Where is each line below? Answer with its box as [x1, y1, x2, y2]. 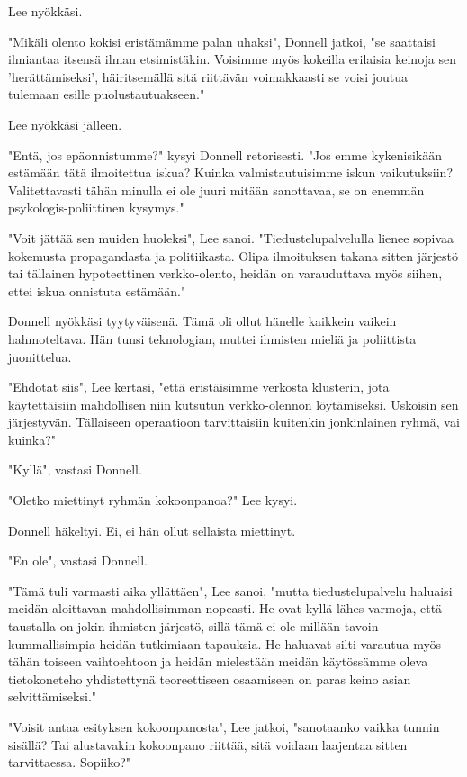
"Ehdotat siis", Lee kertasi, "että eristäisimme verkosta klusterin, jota [8, 377, 390, 396]
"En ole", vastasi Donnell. [8, 551, 148, 570]
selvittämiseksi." [8, 687, 97, 706]
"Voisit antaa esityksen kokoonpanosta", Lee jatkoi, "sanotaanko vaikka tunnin [8, 718, 440, 736]
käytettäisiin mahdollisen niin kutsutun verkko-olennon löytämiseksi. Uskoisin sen [8, 394, 459, 413]
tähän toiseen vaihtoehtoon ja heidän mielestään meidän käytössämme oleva [8, 652, 428, 671]
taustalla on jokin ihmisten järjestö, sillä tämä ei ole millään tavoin [8, 617, 379, 636]
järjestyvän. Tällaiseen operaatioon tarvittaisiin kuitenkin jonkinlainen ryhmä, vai [8, 412, 460, 431]
